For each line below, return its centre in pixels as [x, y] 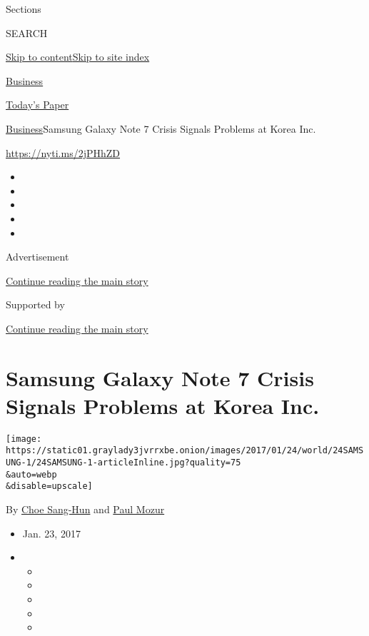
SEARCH [27, 32]
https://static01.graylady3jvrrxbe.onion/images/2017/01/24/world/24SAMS [185, 451]
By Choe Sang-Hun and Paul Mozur [85, 509]
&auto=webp [31, 474]
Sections [24, 9]
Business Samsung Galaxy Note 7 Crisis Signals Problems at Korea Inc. [161, 128]
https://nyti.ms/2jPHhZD [63, 152]
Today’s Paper [37, 105]
